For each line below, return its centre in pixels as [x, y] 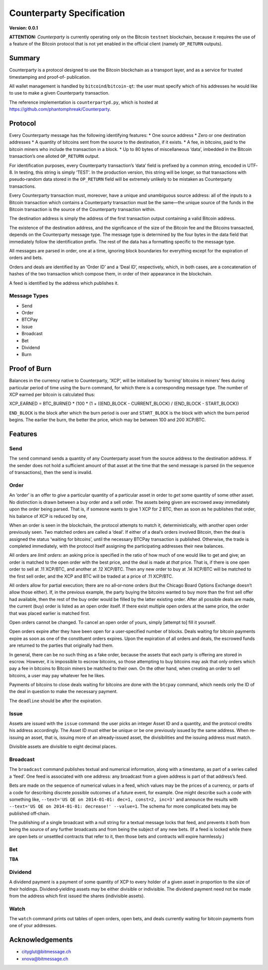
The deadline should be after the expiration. [56, 701]
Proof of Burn [30, 369]
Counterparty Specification [67, 13]
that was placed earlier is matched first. [50, 613]
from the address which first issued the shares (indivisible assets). [77, 896]
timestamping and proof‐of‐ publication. [50, 77]
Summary [25, 58]
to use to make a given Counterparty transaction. [59, 93]
